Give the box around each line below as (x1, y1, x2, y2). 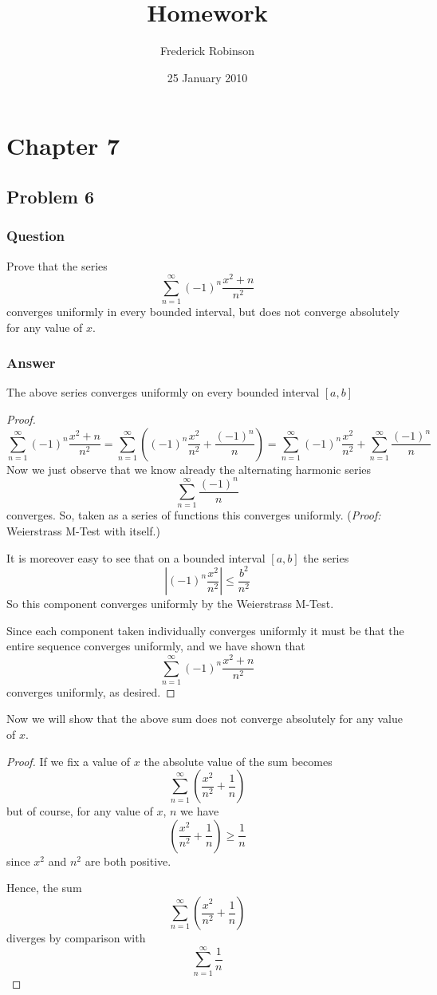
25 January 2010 (167, 69, 248, 85)
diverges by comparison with (6, 930, 146, 946)
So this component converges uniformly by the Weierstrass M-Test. (6, 595, 334, 612)
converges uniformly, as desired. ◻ (6, 683, 175, 700)
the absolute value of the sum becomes (144, 752, 333, 769)
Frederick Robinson (159, 42, 254, 59)
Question (6, 226, 65, 246)
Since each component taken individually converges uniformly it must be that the (6, 622, 404, 638)
